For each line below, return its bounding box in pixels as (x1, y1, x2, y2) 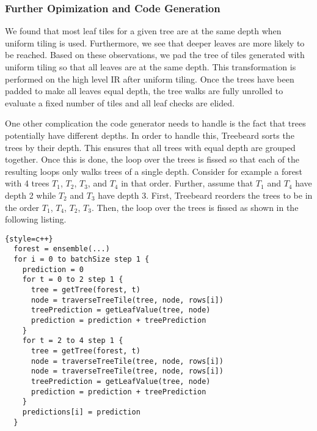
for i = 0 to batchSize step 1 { (13, 255, 150, 264)
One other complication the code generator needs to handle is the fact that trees (5, 117, 306, 130)
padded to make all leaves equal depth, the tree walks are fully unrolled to (5, 84, 283, 97)
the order (5, 201, 40, 213)
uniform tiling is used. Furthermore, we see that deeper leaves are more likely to (5, 36, 305, 49)
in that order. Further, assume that (121, 177, 253, 190)
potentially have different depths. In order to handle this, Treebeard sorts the (5, 128, 294, 141)
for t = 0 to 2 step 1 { (22, 275, 123, 284)
